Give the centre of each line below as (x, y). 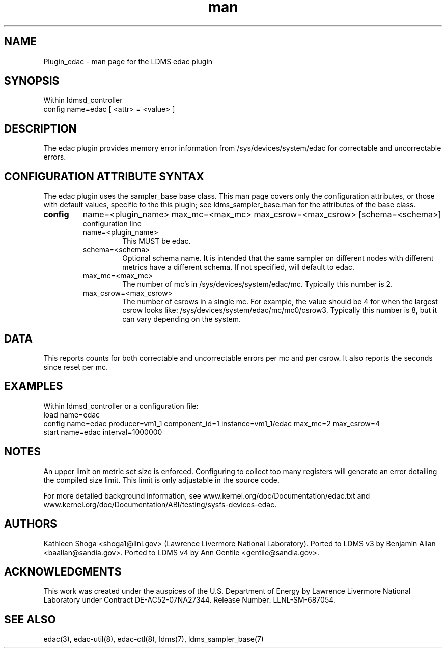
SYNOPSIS (32, 81)
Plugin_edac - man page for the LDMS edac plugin (128, 61)
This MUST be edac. (157, 241)
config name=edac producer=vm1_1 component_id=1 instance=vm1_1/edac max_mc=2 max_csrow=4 (212, 423)
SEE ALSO (30, 619)
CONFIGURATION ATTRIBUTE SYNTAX (104, 176)
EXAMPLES (34, 386)
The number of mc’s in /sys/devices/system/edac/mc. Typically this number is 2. (258, 284)
